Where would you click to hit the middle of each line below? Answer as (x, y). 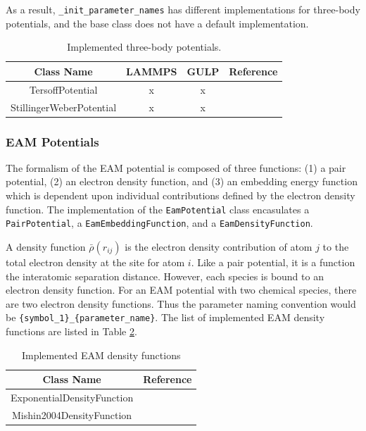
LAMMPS (152, 71)
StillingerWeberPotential (64, 107)
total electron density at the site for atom (95, 262)
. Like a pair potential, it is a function (273, 262)
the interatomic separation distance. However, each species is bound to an (165, 276)
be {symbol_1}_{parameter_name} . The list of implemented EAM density (165, 317)
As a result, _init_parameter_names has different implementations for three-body (183, 9)
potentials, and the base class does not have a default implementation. (157, 23)
